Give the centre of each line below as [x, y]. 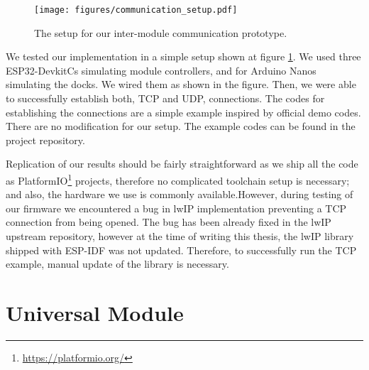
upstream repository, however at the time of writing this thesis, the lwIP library [180, 236]
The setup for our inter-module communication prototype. [161, 32]
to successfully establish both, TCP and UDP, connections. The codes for [165, 98]
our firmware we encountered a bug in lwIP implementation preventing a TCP [176, 208]
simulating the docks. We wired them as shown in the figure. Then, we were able [181, 84]
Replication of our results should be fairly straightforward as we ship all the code [182, 164]
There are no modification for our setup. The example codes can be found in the [181, 126]
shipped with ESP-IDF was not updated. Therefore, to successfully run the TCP [181, 250]
